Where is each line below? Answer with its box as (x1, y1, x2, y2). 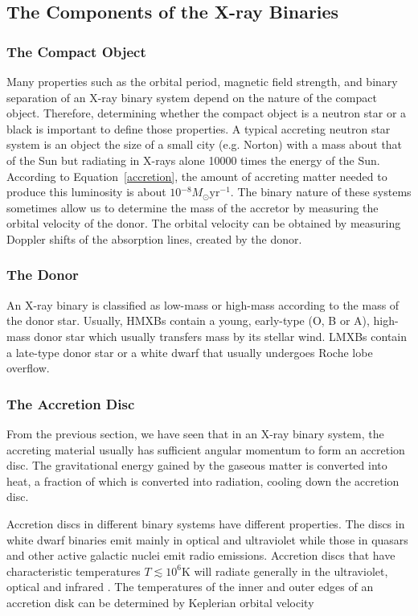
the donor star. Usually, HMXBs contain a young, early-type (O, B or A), (6, 312, 370, 329)
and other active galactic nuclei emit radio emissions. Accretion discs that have (6, 547, 395, 564)
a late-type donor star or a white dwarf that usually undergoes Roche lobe (6, 343, 373, 360)
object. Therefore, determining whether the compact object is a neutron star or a (6, 105, 407, 121)
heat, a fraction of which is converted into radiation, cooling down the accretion (6, 472, 400, 489)
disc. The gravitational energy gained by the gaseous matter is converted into (6, 457, 387, 474)
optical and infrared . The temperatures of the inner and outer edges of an (6, 578, 374, 595)
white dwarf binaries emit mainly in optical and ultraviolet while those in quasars (6, 531, 408, 548)
